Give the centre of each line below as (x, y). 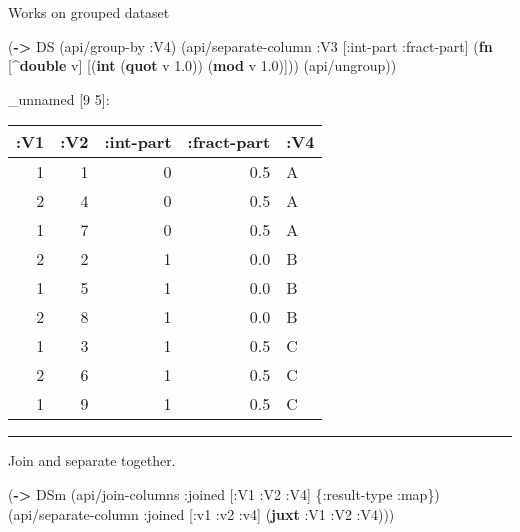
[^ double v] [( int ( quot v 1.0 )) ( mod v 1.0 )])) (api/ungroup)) (202, 65)
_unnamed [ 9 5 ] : (59, 98)
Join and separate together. (92, 460)
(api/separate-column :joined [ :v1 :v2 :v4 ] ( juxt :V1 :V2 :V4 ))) (201, 513)
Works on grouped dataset (89, 12)
